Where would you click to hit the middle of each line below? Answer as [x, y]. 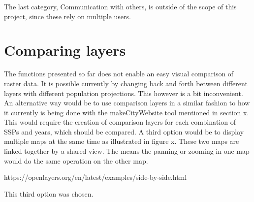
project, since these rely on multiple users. [67, 16]
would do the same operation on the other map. [76, 160]
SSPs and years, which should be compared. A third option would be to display [124, 131]
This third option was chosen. [49, 193]
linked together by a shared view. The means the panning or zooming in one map [127, 151]
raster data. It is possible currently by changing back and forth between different [126, 83]
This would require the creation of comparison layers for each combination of [120, 122]
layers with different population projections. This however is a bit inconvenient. [124, 93]
